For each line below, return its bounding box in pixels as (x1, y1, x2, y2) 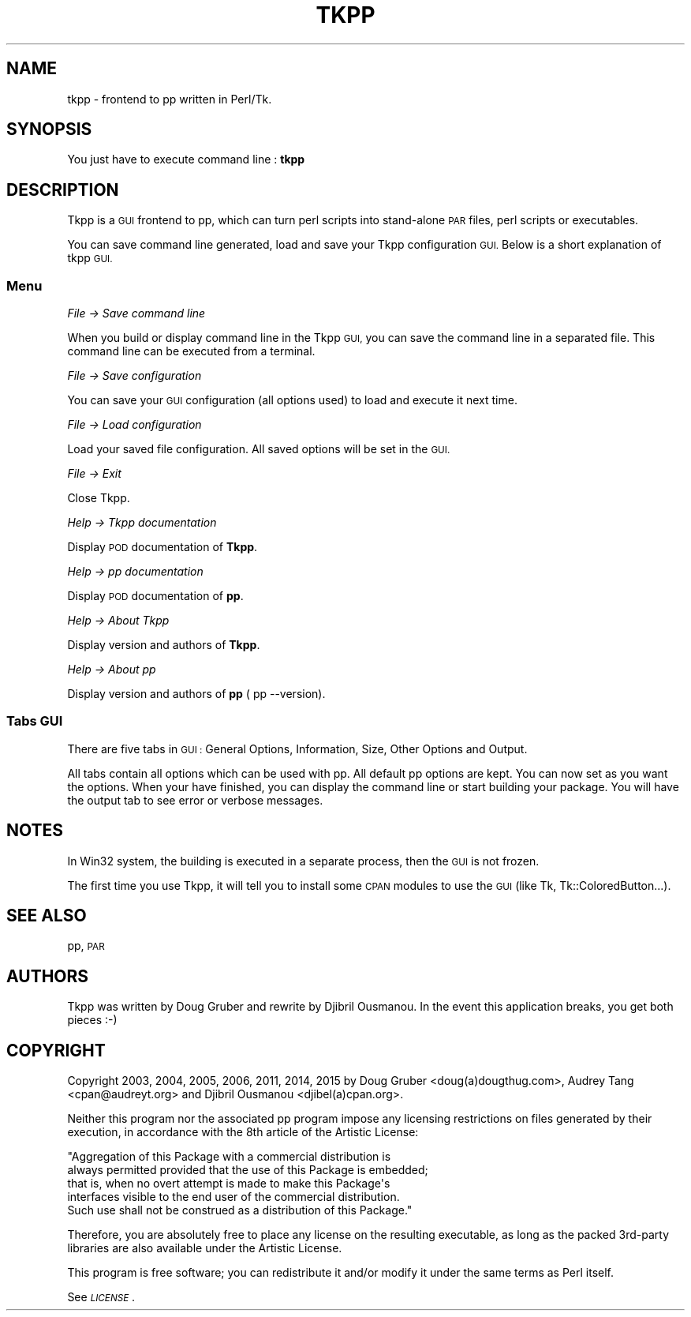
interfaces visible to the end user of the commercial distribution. (67, 1190, 400, 1204)
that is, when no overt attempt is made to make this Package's (67, 1176, 390, 1191)
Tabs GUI (6, 713, 63, 730)
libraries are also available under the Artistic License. (67, 1241, 342, 1255)
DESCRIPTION (6, 179, 119, 200)
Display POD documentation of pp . (67, 589, 244, 603)
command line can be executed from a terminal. (67, 344, 316, 358)
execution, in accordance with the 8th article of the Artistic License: (67, 1125, 419, 1139)
